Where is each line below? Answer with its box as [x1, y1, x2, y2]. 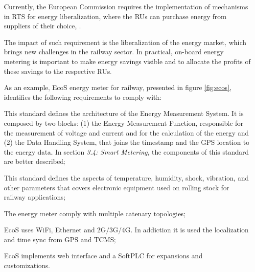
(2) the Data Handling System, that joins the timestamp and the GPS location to [4, 137, 250, 147]
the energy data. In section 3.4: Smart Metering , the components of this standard [4, 146, 249, 157]
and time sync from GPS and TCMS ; [4, 234, 116, 244]
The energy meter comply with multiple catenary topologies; [4, 208, 185, 218]
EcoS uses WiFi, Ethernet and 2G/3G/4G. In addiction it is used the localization [4, 225, 249, 235]
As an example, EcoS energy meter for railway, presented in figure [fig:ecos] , [4, 82, 232, 92]
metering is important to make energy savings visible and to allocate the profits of [4, 56, 251, 66]
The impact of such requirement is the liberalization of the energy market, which [4, 37, 246, 47]
